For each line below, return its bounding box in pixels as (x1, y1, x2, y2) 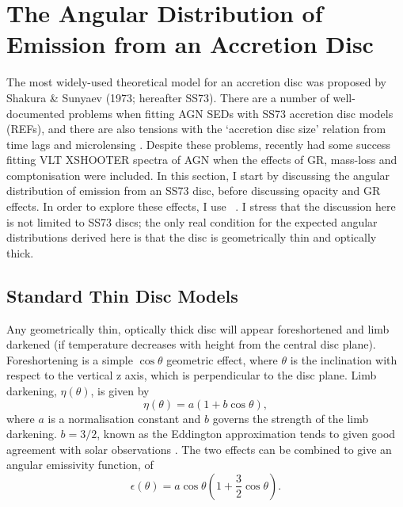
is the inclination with (290, 351, 397, 368)
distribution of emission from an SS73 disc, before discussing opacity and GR (6, 182, 381, 199)
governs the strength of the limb (212, 410, 369, 426)
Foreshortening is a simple (6, 351, 133, 368)
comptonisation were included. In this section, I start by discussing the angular (6, 166, 390, 183)
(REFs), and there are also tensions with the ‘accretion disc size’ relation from (6, 120, 386, 137)
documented (6, 105, 65, 121)
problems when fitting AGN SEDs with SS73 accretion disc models (68, 105, 393, 121)
